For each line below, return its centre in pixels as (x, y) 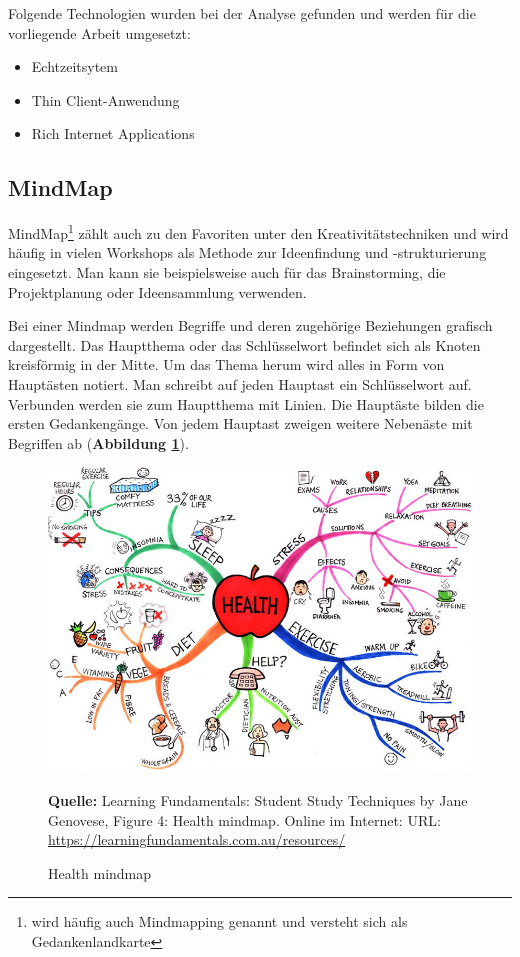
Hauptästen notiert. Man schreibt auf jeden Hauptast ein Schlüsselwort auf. (240, 383)
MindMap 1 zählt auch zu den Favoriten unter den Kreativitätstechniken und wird (258, 231)
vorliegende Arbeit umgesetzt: (99, 32)
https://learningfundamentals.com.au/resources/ (197, 839)
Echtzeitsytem (74, 66)
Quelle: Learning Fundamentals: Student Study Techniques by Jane (258, 799)
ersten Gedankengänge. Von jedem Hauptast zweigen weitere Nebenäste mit (240, 423)
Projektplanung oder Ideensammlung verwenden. (157, 291)
